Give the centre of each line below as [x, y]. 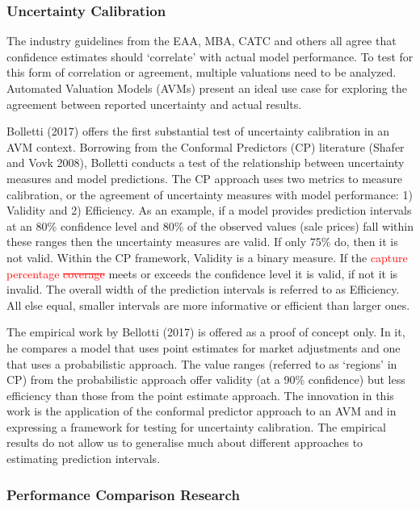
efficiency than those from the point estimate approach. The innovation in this [200, 395]
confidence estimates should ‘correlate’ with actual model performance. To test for [210, 56]
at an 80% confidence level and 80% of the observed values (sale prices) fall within [210, 225]
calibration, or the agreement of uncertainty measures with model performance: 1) [210, 194]
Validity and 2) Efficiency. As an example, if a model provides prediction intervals [209, 210]
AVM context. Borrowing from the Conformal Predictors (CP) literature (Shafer [206, 146]
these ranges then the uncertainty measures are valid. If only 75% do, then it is [202, 242]
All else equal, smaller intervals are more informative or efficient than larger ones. [208, 305]
